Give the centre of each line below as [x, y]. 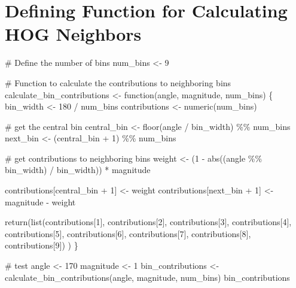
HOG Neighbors [73, 34]
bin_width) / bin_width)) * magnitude [78, 170]
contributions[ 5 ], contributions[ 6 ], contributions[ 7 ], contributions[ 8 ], [128, 233]
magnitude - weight [40, 201]
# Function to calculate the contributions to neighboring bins [118, 82]
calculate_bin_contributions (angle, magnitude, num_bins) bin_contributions [147, 277]
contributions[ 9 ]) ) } [42, 245]
